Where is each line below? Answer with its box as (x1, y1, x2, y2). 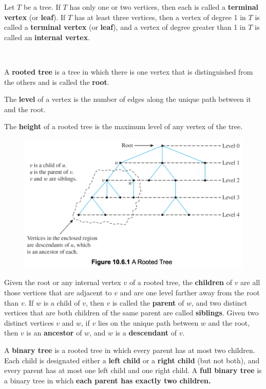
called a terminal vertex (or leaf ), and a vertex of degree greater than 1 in (4, 22, 246, 32)
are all (240, 277, 260, 288)
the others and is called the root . (4, 76, 109, 87)
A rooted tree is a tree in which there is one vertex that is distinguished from (4, 66, 253, 77)
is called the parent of (112, 297, 184, 308)
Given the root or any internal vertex (4, 277, 121, 288)
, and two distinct (192, 297, 248, 308)
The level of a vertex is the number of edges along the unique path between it (4, 94, 251, 104)
